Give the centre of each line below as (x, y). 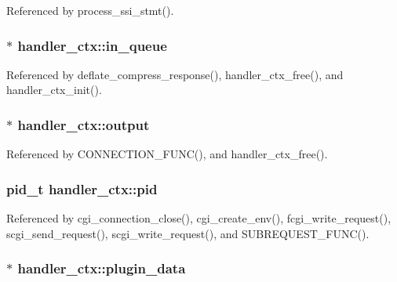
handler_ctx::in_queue (92, 45)
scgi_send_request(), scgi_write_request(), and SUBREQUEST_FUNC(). (188, 233)
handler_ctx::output (84, 124)
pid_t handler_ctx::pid (82, 188)
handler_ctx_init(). (54, 90)
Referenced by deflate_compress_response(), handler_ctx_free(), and (175, 74)
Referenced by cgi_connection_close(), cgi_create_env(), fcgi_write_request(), (199, 218)
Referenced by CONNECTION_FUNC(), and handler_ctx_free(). (167, 154)
